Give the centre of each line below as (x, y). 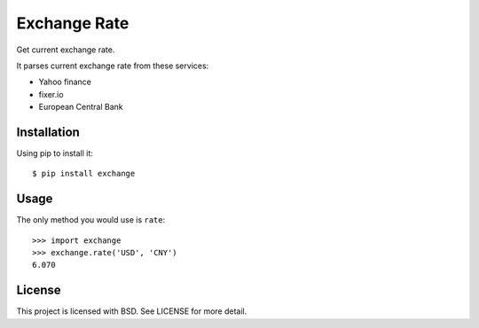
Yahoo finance (65, 82)
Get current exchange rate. (66, 50)
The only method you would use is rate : (91, 220)
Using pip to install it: (55, 153)
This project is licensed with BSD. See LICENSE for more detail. (132, 311)
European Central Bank (81, 107)
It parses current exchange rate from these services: (113, 66)
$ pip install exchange (84, 174)
